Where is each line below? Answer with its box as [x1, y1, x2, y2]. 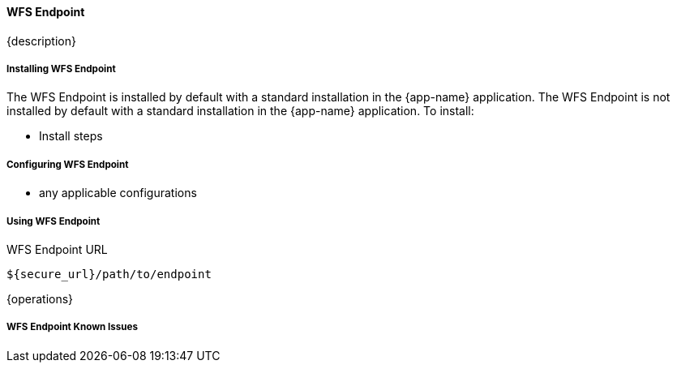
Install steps [39, 129, 103, 144]
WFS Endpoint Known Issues [6, 321, 138, 333]
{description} [6, 33, 76, 48]
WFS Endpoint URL [6, 242, 108, 256]
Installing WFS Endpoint [6, 63, 116, 75]
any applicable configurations [39, 186, 197, 200]
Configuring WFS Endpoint [6, 158, 129, 170]
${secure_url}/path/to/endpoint [6, 267, 212, 281]
